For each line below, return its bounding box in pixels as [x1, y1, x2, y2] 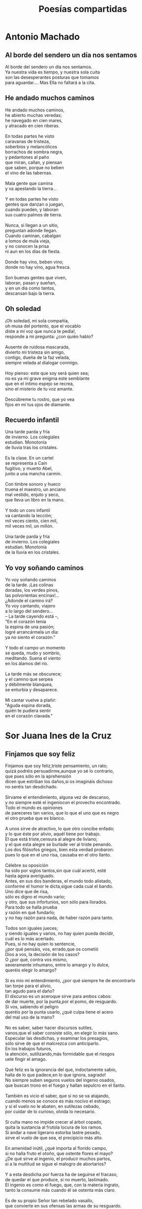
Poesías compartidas [38, 3, 127, 15]
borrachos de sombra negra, [5, 149, 64, 155]
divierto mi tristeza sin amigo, [5, 349, 65, 355]
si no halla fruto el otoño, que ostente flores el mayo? [5, 1150, 113, 1157]
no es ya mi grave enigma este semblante [5, 375, 90, 381]
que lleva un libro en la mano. [5, 497, 65, 503]
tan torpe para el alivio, [5, 983, 52, 989]
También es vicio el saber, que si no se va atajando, [5, 1093, 110, 1099]
